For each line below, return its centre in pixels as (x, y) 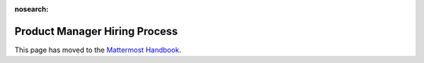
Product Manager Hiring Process (96, 31)
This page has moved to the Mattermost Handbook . (98, 50)
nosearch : (31, 9)
